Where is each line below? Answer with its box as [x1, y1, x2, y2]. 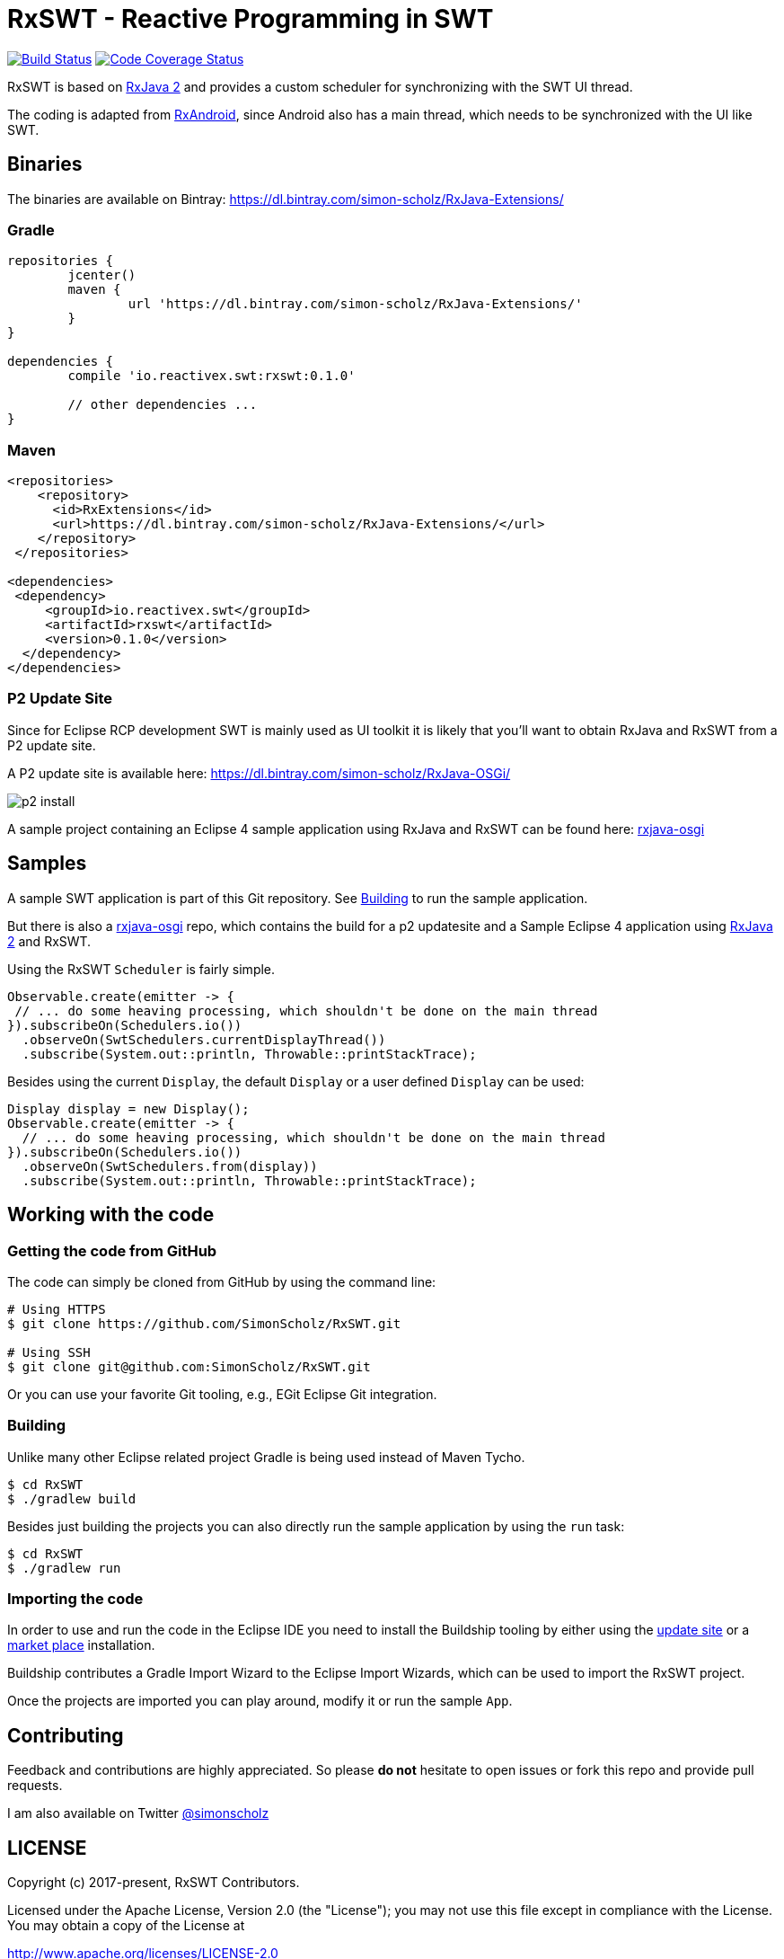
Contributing [7, 1724, 124, 1747]
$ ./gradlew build [7, 1491, 137, 1506]
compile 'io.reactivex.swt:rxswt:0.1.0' [67, 368, 356, 384]
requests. [7, 1777, 63, 1794]
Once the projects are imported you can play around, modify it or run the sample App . [7, 1693, 513, 1709]
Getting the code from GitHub [7, 1241, 217, 1260]
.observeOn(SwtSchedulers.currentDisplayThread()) [22, 1032, 386, 1047]
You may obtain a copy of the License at [7, 1918, 245, 1934]
